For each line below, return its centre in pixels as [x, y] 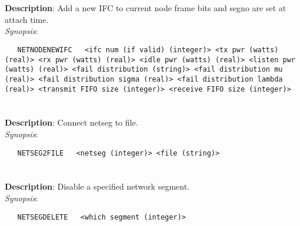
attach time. [27, 19]
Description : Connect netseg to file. [71, 122]
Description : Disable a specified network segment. [97, 186]
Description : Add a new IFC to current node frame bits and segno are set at [146, 8]
